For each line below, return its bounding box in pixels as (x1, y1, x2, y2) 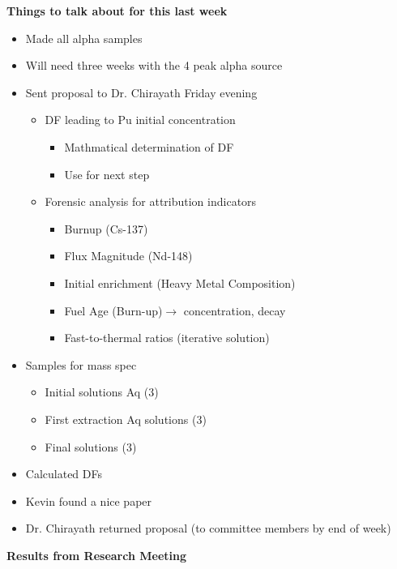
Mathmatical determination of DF (64, 138, 234, 155)
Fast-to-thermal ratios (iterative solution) (64, 329, 270, 346)
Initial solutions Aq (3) (45, 383, 159, 400)
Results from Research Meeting (6, 546, 187, 563)
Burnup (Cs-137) (64, 220, 148, 237)
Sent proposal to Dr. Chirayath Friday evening (25, 83, 258, 101)
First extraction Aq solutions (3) (45, 410, 207, 427)
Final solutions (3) (45, 438, 137, 455)
